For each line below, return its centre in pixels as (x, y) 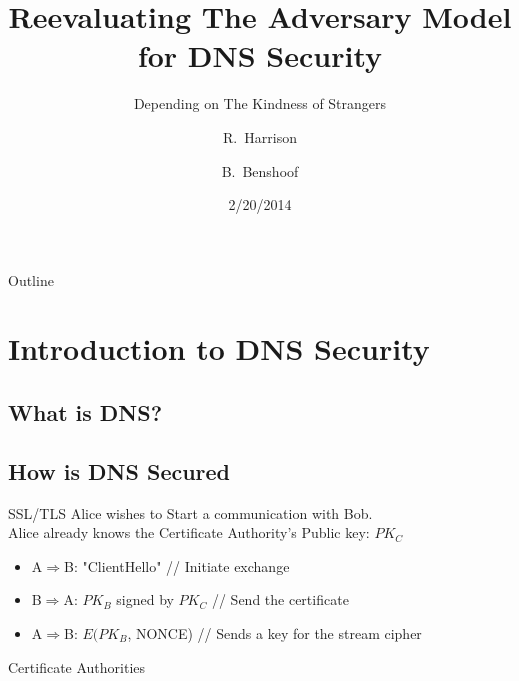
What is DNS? (85, 412)
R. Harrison (260, 136)
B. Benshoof (260, 170)
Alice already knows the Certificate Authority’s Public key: (189, 532)
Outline (31, 279)
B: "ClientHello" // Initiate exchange (177, 565)
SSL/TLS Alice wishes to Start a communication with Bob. (190, 512)
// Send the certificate (280, 599)
